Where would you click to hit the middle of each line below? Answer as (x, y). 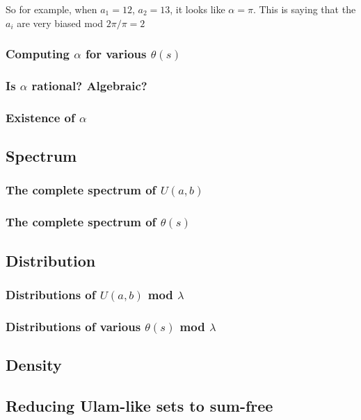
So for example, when (51, 9)
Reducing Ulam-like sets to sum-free (139, 405)
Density (34, 365)
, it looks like (198, 9)
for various (116, 54)
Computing (38, 54)
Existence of (40, 117)
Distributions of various (73, 326)
